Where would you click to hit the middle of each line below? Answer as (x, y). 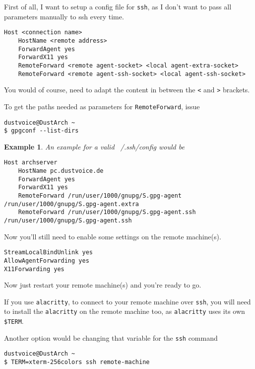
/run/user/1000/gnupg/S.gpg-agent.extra (72, 204)
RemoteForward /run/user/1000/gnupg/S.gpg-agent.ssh (107, 212)
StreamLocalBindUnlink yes (48, 253)
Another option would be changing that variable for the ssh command (111, 337)
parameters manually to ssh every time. (64, 16)
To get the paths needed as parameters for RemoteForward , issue (102, 106)
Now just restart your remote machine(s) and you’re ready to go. (103, 285)
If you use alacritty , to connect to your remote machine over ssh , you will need (127, 301)
